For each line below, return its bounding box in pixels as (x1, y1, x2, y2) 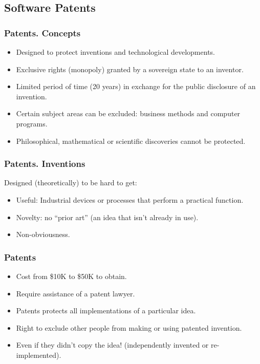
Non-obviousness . (16, 229, 70, 240)
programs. (16, 118, 48, 129)
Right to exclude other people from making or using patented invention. (16, 322, 242, 333)
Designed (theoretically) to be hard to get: (4, 177, 137, 188)
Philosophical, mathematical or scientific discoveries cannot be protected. (16, 135, 246, 146)
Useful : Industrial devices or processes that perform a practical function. (16, 194, 244, 205)
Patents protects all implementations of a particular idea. (16, 305, 196, 316)
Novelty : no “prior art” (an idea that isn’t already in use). (16, 211, 199, 222)
